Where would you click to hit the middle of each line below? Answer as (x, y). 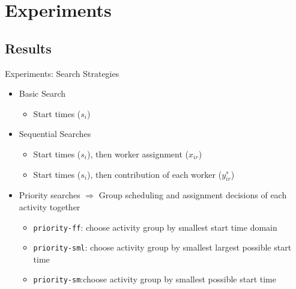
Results (28, 48)
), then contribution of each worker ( (155, 174)
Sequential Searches (55, 134)
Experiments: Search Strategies (62, 73)
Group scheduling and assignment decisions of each (193, 195)
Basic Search (42, 93)
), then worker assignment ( (138, 154)
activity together (50, 206)
